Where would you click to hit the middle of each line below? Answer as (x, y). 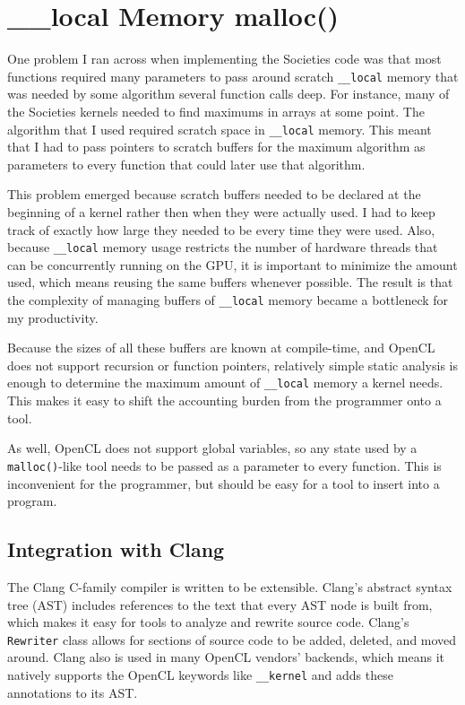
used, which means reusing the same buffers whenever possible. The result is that (230, 282)
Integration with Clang (116, 549)
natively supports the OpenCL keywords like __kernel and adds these (200, 674)
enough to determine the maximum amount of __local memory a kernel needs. (225, 383)
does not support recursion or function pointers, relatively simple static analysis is (233, 365)
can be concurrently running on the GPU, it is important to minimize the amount (232, 264)
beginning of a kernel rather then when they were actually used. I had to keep (221, 212)
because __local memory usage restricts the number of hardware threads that (223, 247)
